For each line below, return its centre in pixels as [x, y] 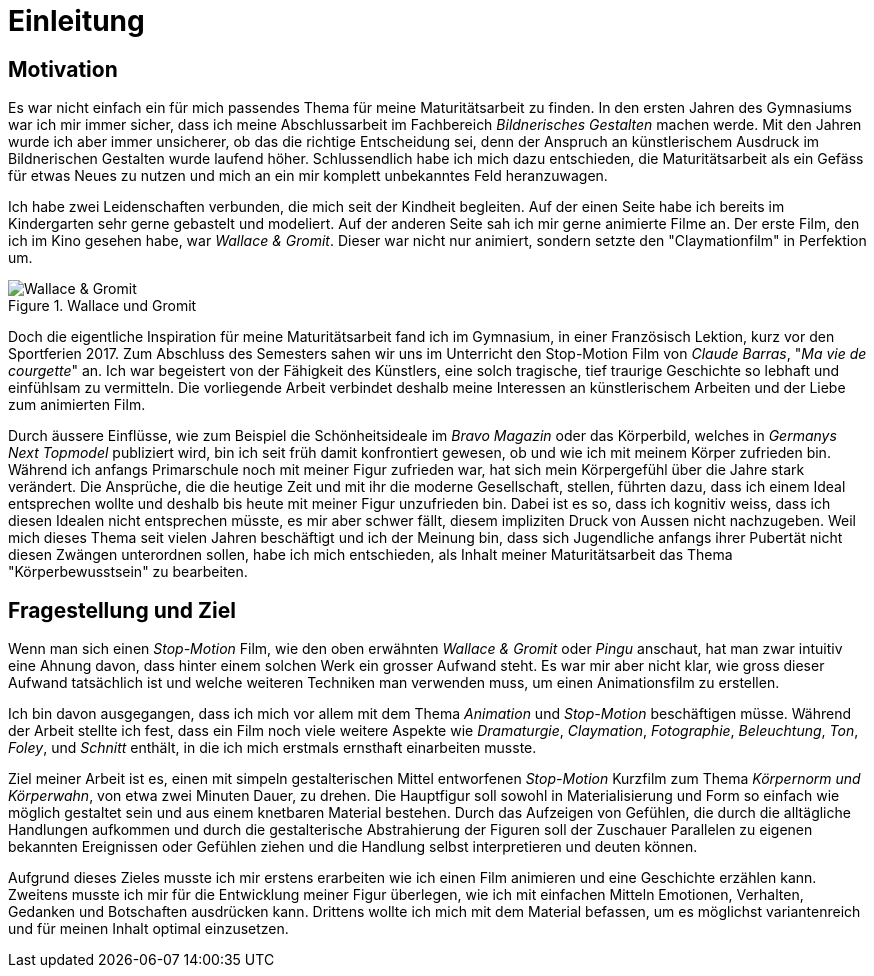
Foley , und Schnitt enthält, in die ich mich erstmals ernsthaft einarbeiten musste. [272, 748]
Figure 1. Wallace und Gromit [102, 306]
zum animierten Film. [77, 405]
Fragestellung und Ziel [122, 610]
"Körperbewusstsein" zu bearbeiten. [128, 572]
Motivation [63, 69]
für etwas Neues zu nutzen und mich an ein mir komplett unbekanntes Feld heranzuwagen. [308, 176]
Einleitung [76, 21]
